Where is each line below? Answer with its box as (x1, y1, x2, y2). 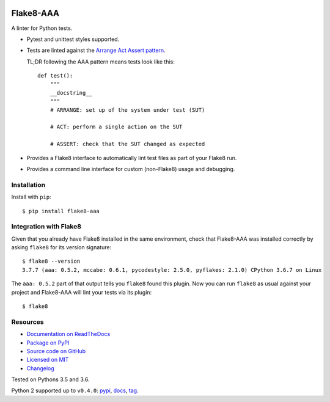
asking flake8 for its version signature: (11, 244, 112, 251)
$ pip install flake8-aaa (22, 208, 100, 214)
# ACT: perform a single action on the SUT (50, 123, 183, 131)
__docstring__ (50, 89, 93, 96)
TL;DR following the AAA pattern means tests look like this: (26, 58, 175, 65)
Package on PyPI (26, 339, 70, 346)
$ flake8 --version (22, 258, 81, 265)
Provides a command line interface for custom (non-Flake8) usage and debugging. (26, 165, 235, 172)
